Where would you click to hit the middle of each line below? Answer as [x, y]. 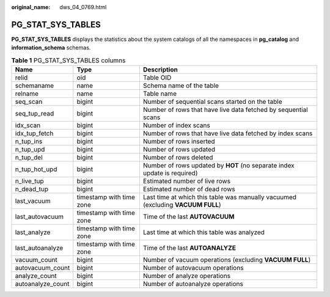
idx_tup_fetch [34, 133]
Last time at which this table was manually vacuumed [219, 197]
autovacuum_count [42, 268]
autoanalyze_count [42, 284]
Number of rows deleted [178, 158]
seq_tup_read [35, 114]
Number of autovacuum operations [193, 268]
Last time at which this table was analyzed [204, 232]
